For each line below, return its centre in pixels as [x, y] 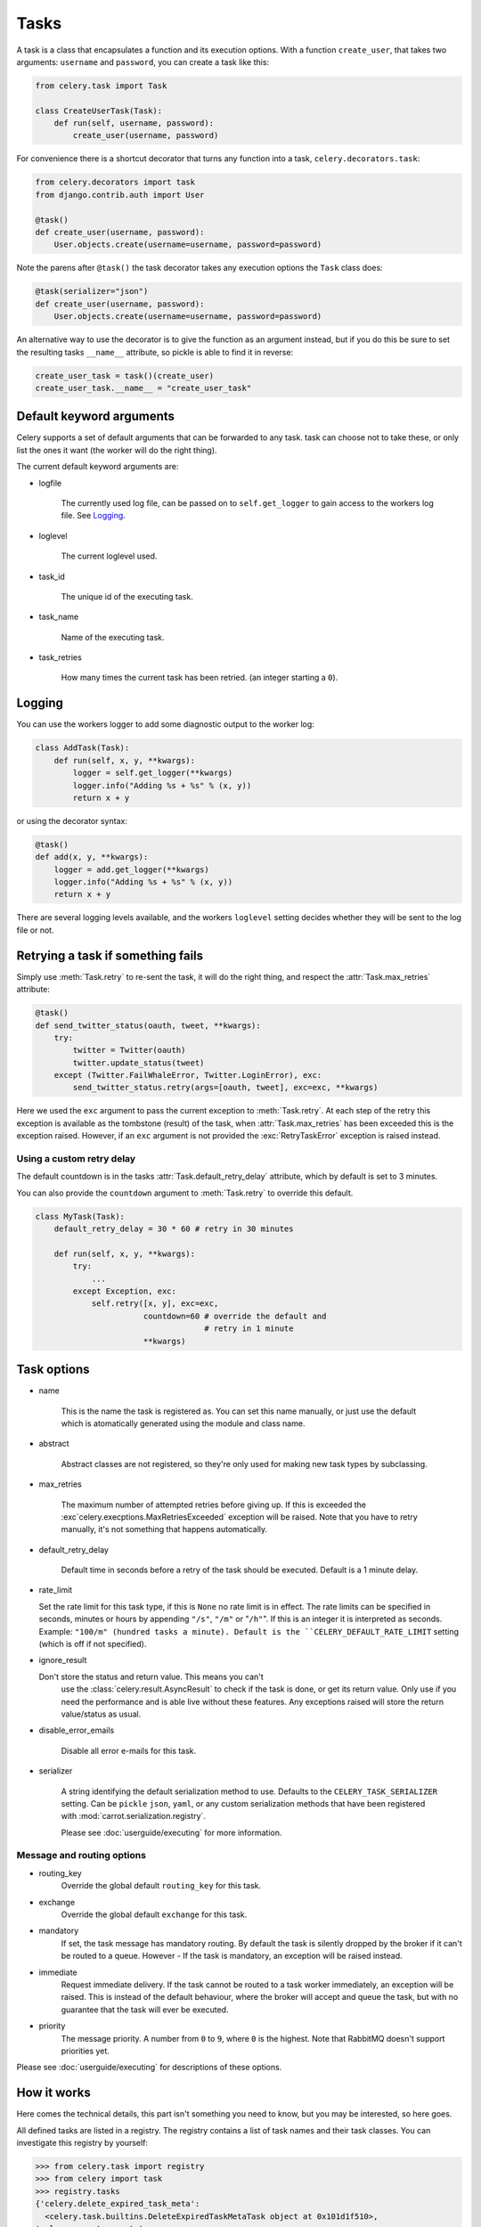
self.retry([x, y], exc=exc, [155, 1304]
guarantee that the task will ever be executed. [145, 2010]
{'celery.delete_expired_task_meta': [118, 2204]
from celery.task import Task [101, 86]
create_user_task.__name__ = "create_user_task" [143, 388]
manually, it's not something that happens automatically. [164, 1530]
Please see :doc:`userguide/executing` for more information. [171, 1832]
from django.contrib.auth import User [120, 195]
